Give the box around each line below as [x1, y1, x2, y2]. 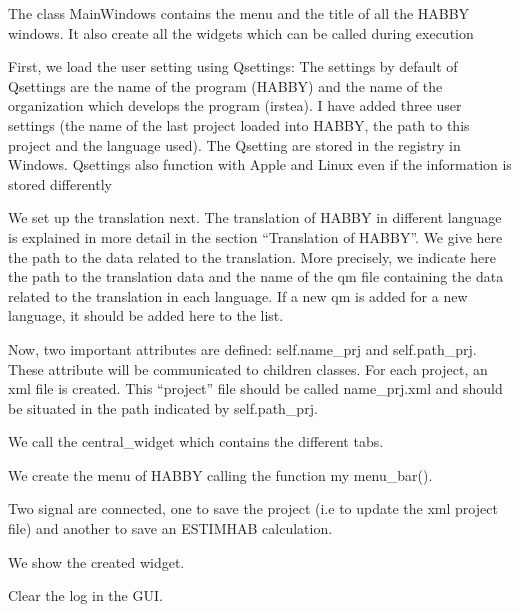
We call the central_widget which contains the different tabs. [8, 431, 384, 452]
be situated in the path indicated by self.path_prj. [8, 397, 318, 418]
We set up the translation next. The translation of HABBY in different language [8, 207, 502, 228]
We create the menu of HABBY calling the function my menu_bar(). [8, 464, 433, 485]
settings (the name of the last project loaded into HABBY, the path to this [8, 114, 470, 135]
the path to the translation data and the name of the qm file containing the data [8, 266, 504, 287]
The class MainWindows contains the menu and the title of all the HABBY [8, 3, 470, 23]
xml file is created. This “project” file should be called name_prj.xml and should [8, 378, 503, 399]
